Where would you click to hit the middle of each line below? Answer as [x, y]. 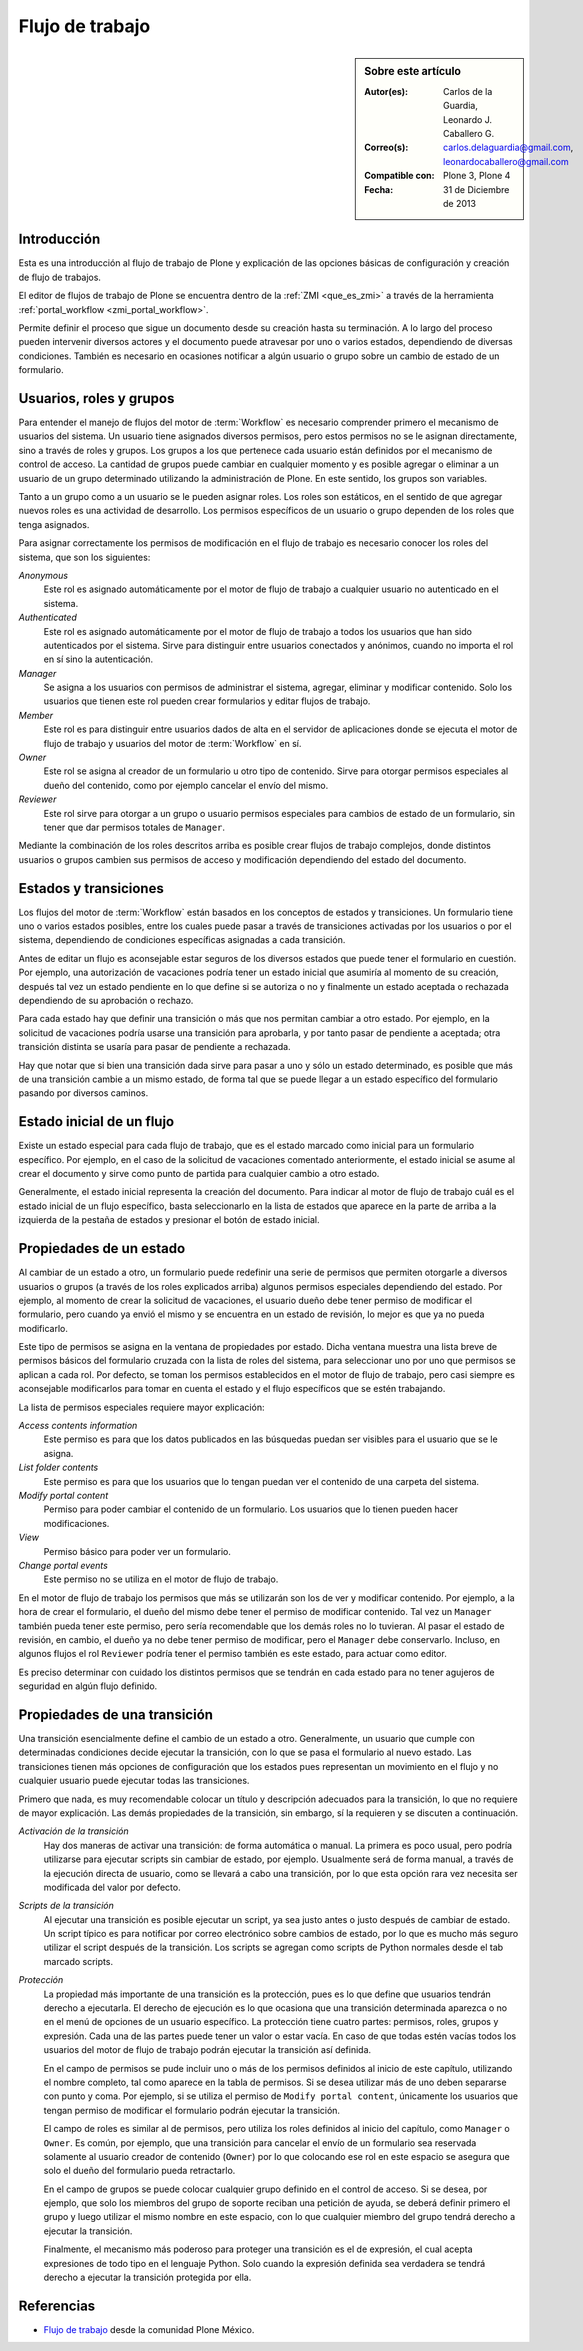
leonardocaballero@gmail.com [506, 161]
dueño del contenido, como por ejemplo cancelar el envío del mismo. [186, 785]
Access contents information [78, 1426]
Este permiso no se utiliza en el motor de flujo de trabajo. [161, 1579]
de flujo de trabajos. [60, 277]
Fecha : [379, 189]
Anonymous [43, 575]
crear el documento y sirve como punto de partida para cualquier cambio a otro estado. [199, 1174]
